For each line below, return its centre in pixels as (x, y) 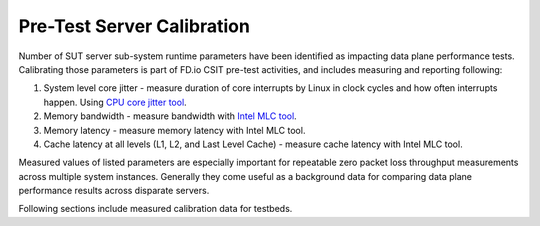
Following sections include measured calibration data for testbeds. (155, 209)
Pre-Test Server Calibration (134, 26)
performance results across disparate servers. (114, 191)
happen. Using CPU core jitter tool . (115, 102)
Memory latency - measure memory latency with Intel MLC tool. (174, 130)
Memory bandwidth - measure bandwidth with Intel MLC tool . (170, 116)
